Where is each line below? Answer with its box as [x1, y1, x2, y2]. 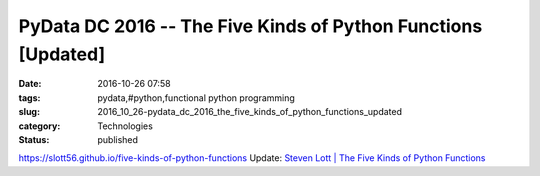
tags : [18, 91, 41, 104]
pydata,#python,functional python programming [97, 91, 295, 104]
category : [18, 120, 61, 132]
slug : [18, 106, 40, 118]
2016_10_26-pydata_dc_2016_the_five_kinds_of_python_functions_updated [97, 106, 402, 118]
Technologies [97, 120, 154, 132]
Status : [18, 133, 50, 145]
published [97, 133, 139, 145]
